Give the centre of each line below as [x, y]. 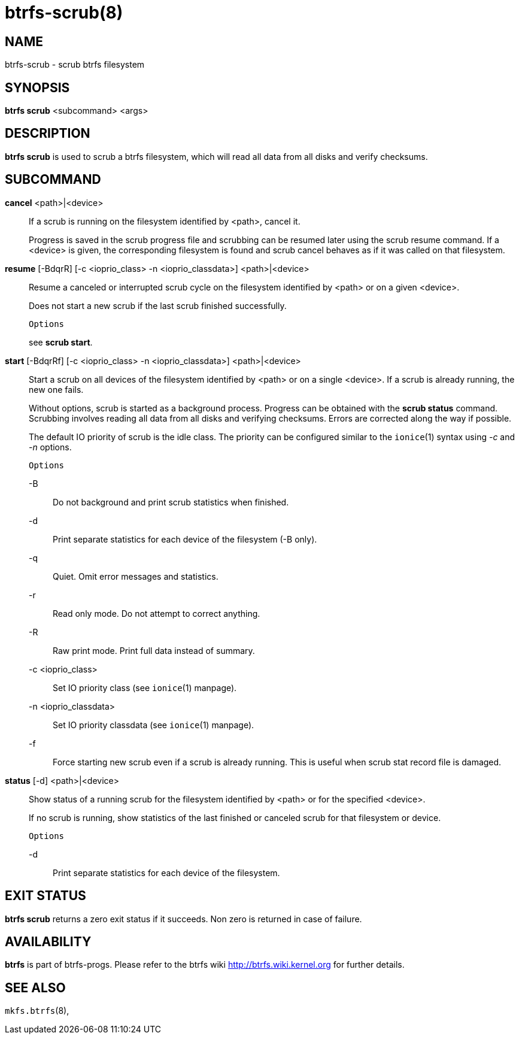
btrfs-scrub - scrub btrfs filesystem [75, 65]
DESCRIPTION [48, 134]
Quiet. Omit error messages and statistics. [136, 576]
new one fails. [56, 389]
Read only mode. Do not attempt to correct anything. [157, 613]
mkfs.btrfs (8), [37, 1011]
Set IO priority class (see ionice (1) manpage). [145, 687]
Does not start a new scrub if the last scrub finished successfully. [158, 305]
